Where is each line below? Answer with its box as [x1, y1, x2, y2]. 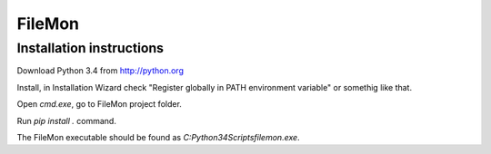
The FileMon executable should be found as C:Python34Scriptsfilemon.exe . [16, 131, 300, 142]
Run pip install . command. [16, 115, 117, 126]
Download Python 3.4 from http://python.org [16, 65, 184, 76]
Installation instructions [16, 40, 164, 56]
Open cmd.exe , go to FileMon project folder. [16, 99, 182, 110]
